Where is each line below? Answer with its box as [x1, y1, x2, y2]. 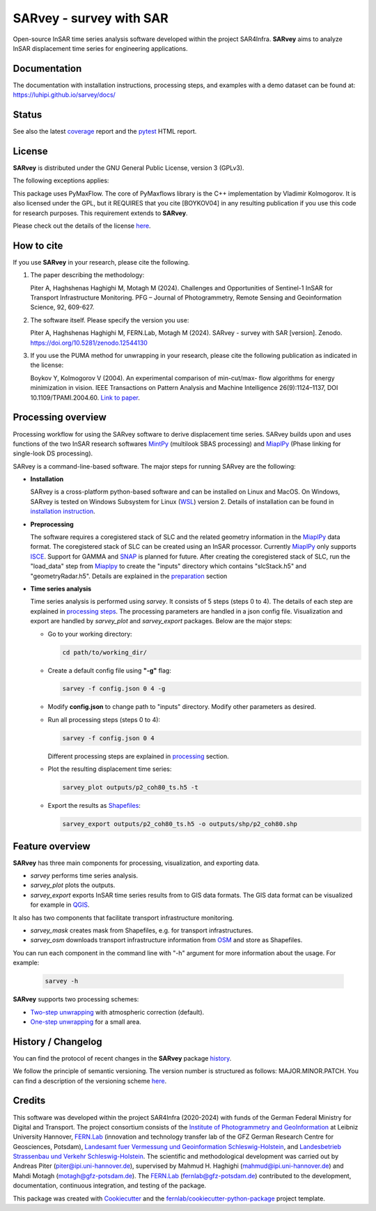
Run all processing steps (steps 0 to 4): [47, 715, 160, 724]
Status [13, 109, 42, 121]
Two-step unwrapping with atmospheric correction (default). [30, 1008, 205, 1016]
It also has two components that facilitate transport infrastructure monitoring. [13, 913, 235, 922]
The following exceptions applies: [13, 176, 109, 185]
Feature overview [13, 840, 91, 852]
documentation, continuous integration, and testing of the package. [13, 1181, 207, 1190]
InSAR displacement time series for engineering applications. [13, 44, 188, 52]
